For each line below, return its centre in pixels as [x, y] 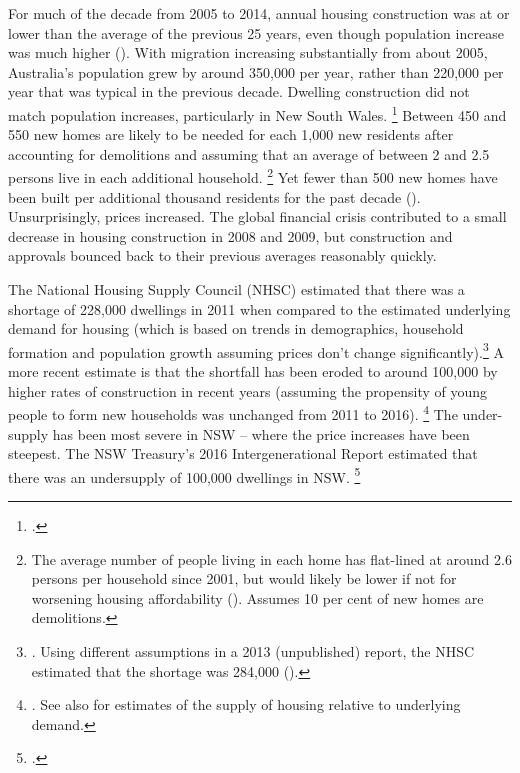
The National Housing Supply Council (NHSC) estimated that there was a [236, 289]
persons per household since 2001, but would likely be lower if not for [244, 578]
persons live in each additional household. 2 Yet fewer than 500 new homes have [253, 176]
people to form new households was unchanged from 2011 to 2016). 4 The [233, 412]
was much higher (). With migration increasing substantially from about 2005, [248, 52]
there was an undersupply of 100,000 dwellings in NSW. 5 [184, 475]
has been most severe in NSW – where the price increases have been [261, 433]
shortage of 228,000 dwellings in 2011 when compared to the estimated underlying [259, 308]
